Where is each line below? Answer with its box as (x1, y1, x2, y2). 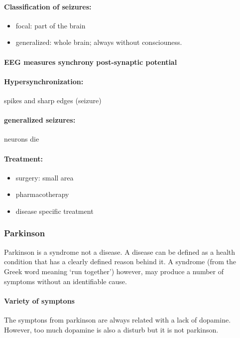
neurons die (4, 134, 39, 144)
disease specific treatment (15, 205, 94, 216)
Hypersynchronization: (4, 76, 84, 86)
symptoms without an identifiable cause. (4, 276, 127, 286)
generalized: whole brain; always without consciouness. (15, 37, 182, 47)
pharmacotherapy (15, 189, 69, 199)
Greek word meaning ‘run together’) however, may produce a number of (4, 266, 224, 276)
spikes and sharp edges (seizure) (4, 95, 102, 105)
